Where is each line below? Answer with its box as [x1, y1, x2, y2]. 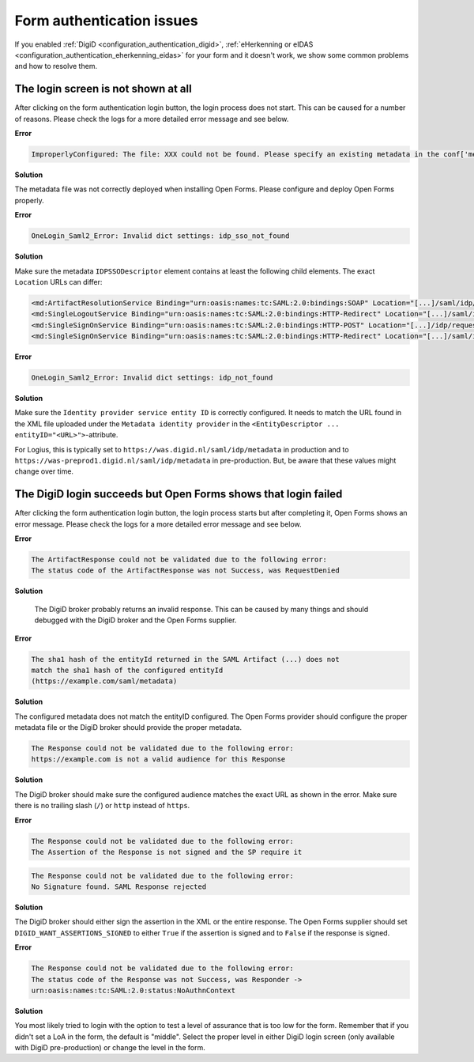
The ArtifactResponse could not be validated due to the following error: [31, 555, 328, 565]
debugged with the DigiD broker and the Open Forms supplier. [34, 615, 237, 625]
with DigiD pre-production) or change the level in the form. [14, 1043, 205, 1053]
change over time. [14, 467, 74, 476]
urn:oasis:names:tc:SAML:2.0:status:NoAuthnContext [31, 985, 236, 995]
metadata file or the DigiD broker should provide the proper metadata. [14, 723, 243, 732]
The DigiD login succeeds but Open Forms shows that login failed [14, 487, 343, 501]
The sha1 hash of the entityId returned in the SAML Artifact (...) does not [31, 655, 340, 663]
